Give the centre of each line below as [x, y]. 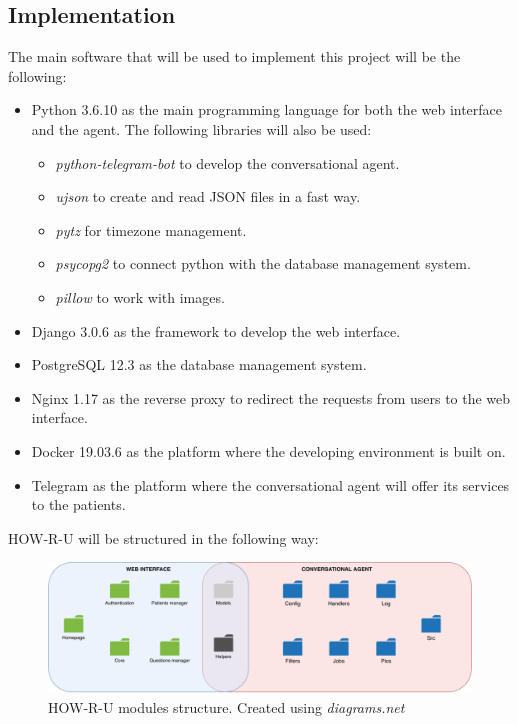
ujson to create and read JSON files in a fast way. [208, 196]
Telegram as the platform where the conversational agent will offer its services [270, 484]
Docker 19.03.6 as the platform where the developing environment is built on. [268, 450]
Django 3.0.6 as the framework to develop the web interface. [216, 330]
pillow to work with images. [140, 296]
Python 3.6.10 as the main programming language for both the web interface [267, 109]
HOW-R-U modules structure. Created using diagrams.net [226, 706]
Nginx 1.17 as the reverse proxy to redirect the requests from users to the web [271, 397]
